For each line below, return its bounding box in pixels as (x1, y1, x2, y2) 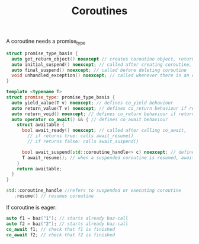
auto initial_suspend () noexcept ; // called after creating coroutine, (11, 61, 192, 68)
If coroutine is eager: (6, 204, 57, 211)
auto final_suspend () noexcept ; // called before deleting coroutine (11, 67, 187, 73)
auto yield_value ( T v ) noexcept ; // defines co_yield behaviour (11, 100, 174, 106)
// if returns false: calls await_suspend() (27, 138, 139, 145)
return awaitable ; (17, 166, 62, 172)
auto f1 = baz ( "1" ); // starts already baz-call (6, 215, 129, 221)
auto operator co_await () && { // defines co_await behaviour (11, 116, 168, 122)
